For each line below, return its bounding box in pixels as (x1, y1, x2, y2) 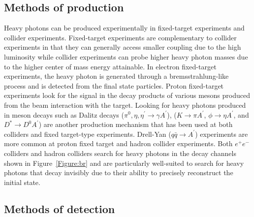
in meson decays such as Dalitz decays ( (4, 109, 124, 120)
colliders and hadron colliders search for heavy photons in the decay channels (4, 148, 236, 158)
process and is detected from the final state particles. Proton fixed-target (4, 80, 224, 91)
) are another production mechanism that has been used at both (38, 119, 233, 129)
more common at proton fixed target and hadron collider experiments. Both (4, 138, 233, 149)
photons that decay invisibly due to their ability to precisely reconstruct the (4, 167, 233, 178)
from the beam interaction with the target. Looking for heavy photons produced (4, 99, 246, 110)
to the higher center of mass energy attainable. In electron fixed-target (4, 61, 217, 71)
